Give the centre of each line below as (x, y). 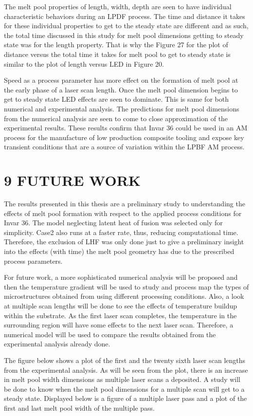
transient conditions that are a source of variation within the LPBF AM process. (124, 147)
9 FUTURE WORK (72, 180)
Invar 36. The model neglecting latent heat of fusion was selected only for (113, 223)
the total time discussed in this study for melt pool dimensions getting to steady (124, 35)
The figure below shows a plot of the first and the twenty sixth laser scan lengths (125, 360)
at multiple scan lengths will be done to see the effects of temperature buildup (121, 305)
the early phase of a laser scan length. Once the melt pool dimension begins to (121, 89)
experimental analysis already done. (57, 344)
